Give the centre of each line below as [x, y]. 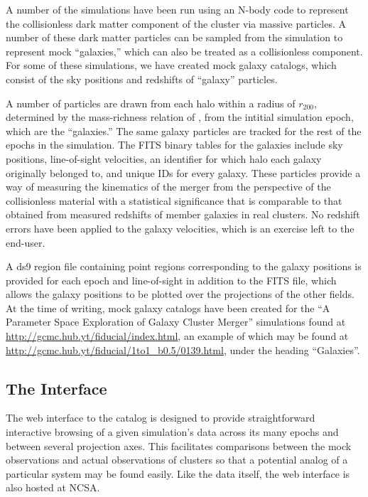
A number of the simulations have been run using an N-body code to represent [177, 9]
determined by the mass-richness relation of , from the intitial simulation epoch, [180, 117]
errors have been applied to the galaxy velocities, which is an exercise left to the [180, 228]
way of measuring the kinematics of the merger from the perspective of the [168, 187]
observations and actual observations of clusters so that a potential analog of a [177, 460]
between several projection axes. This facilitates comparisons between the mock [179, 445]
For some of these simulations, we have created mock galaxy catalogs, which [171, 65]
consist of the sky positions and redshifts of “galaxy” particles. [142, 79]
